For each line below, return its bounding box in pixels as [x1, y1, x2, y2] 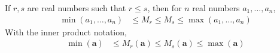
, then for [147, 2, 182, 14]
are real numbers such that [27, 2, 126, 14]
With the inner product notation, [5, 25, 127, 38]
